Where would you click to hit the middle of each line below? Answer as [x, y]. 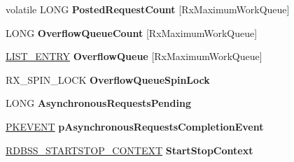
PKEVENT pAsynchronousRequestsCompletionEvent [135, 126]
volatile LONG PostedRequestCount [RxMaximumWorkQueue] [148, 9]
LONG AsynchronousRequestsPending [98, 103]
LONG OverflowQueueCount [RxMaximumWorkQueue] [132, 32]
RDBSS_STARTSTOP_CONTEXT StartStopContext [129, 150]
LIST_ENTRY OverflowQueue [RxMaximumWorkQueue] [134, 56]
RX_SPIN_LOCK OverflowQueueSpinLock [108, 79]
